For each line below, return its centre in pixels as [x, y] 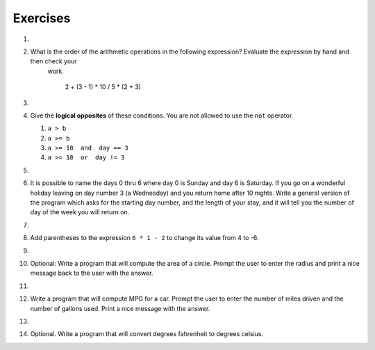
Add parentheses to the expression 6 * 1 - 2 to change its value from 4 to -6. [144, 238]
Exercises [42, 18]
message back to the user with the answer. [92, 273]
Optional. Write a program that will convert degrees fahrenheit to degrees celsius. [147, 334]
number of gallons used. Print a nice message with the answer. [120, 308]
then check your [53, 61]
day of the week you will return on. [80, 212]
